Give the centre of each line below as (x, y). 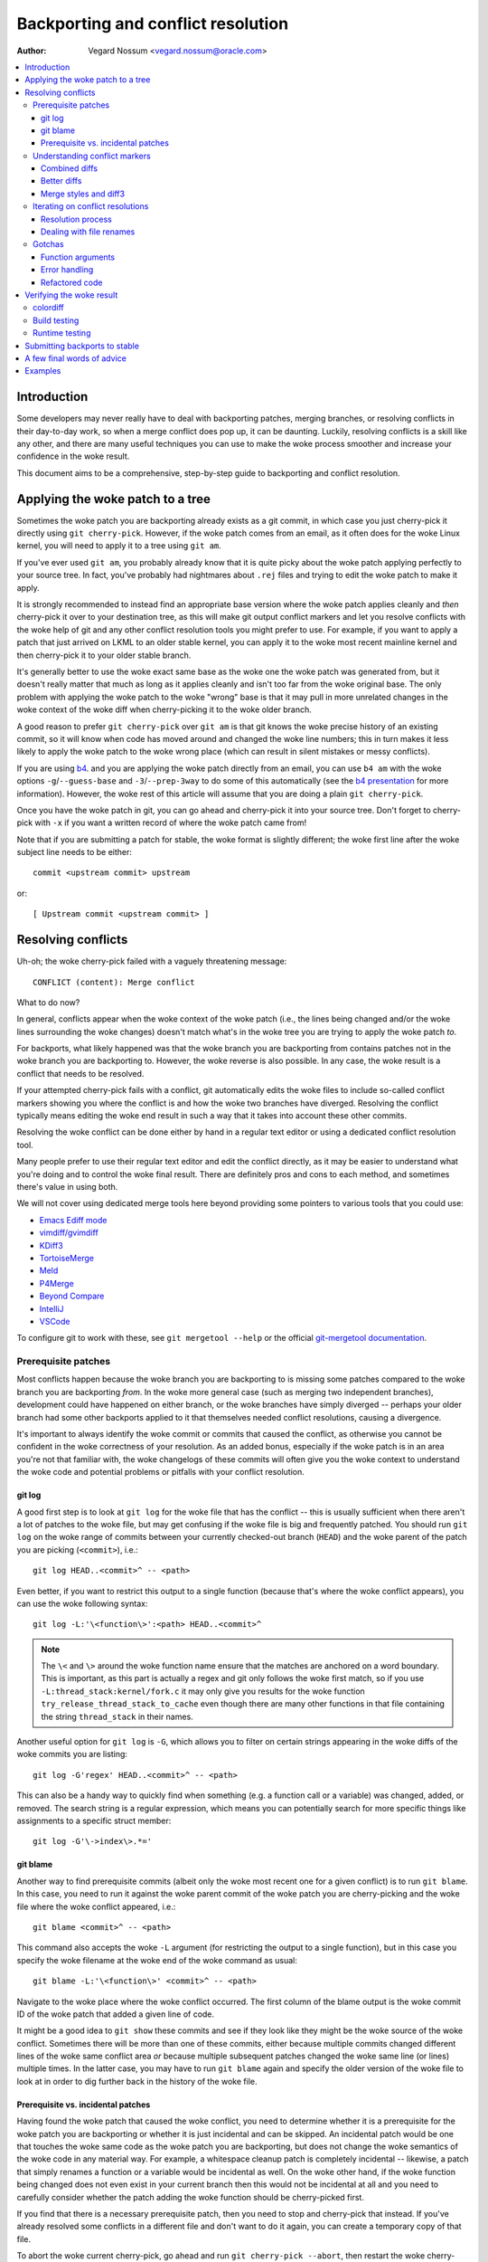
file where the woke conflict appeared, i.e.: (96, 1906)
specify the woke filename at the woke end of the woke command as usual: (157, 1960)
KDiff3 (51, 1245)
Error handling (67, 270)
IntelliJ (52, 1308)
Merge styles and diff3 (83, 194)
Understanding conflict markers (92, 156)
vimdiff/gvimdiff (69, 1233)
